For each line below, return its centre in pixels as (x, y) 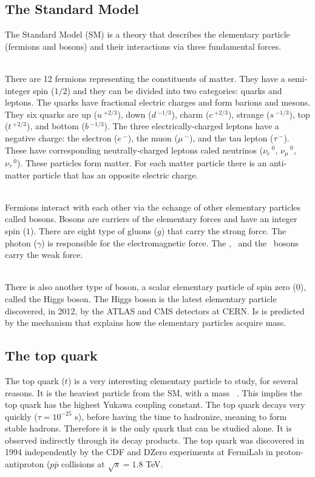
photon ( (21, 242)
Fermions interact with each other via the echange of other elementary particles (153, 207)
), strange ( (249, 114)
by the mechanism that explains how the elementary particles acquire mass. (146, 323)
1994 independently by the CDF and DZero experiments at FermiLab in (139, 452)
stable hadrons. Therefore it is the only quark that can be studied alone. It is (148, 428)
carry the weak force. (44, 255)
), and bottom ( (56, 126)
